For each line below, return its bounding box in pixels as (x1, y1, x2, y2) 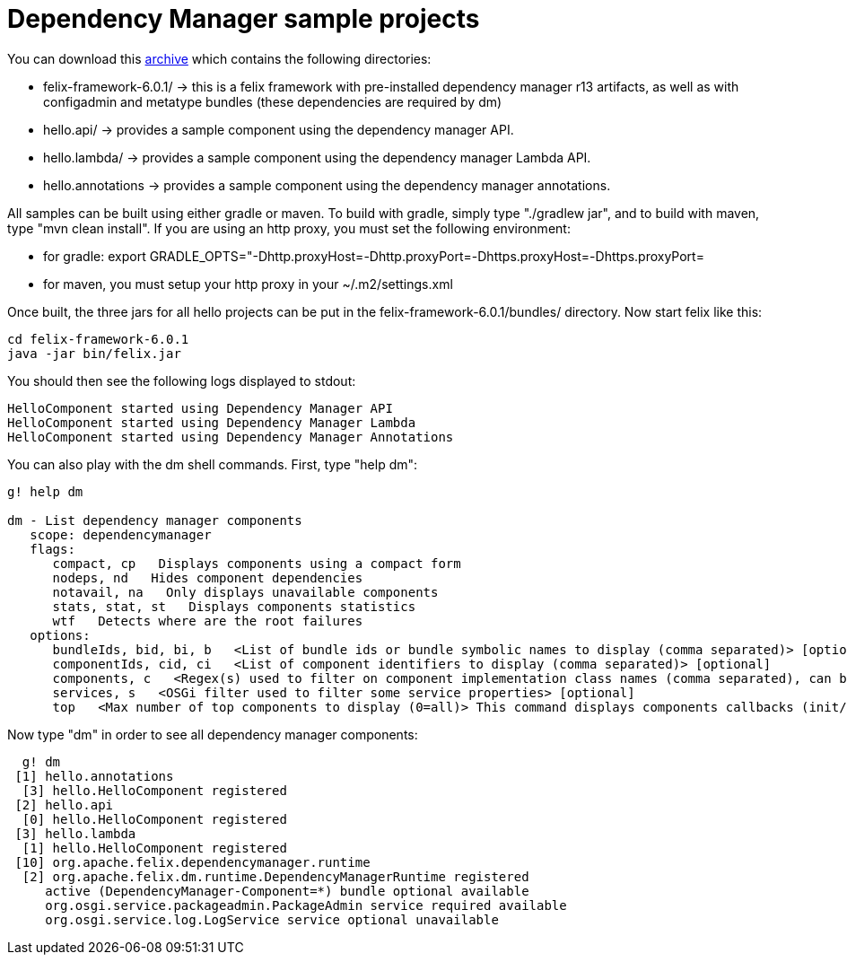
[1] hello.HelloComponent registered (22, 840, 287, 855)
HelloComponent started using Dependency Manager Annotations (7, 429, 454, 444)
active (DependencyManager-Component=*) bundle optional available (45, 883, 529, 898)
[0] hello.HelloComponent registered (22, 811, 287, 826)
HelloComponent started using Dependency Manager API (7, 400, 393, 415)
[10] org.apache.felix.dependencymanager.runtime (14, 854, 371, 870)
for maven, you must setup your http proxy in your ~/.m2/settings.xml (43, 275, 453, 292)
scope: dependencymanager (30, 527, 212, 542)
